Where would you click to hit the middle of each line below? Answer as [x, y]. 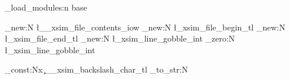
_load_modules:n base [46, 7]
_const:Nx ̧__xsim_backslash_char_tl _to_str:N [96, 69]
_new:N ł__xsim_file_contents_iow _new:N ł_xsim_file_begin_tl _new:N [145, 27]
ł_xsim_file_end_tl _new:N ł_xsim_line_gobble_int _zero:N [120, 38]
